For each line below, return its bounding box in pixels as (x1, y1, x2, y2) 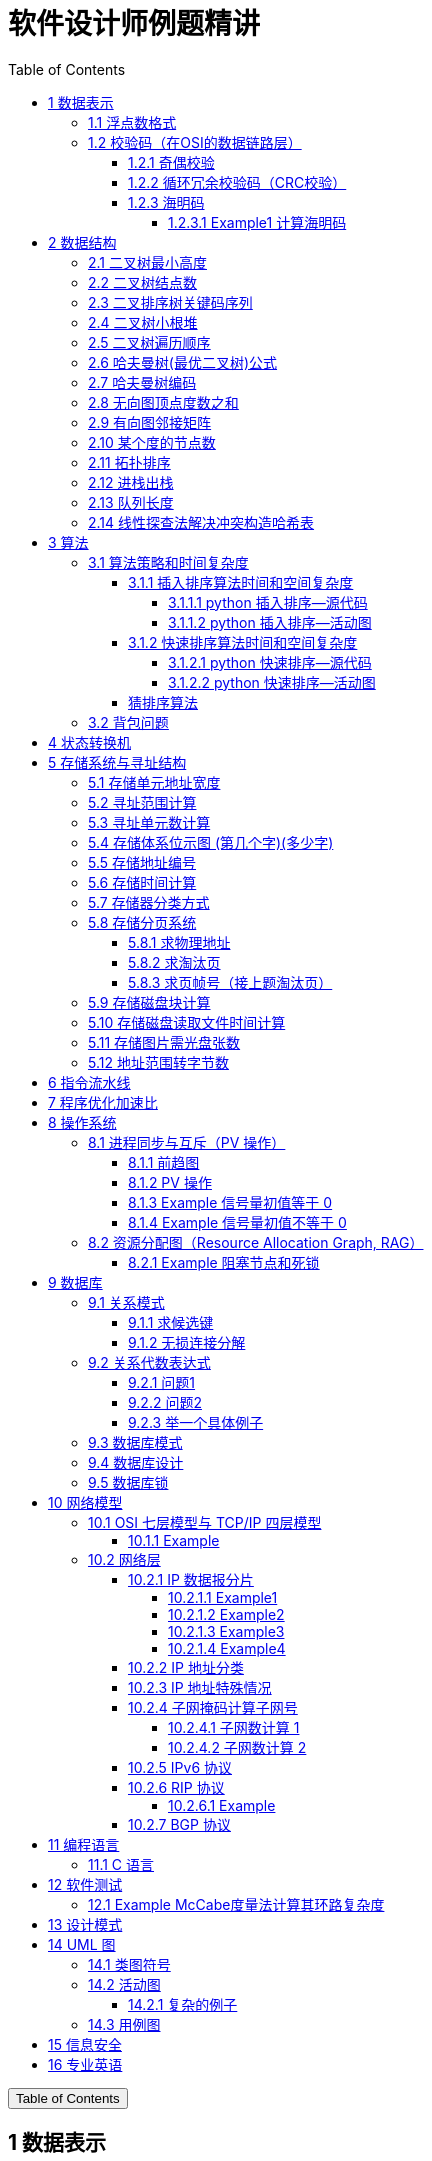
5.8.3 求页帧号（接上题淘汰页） (128, 973, 333, 991)
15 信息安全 (48, 2035, 122, 2053)
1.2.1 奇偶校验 (128, 153, 215, 171)
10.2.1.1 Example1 (168, 1588, 278, 1606)
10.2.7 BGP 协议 (128, 1815, 231, 1833)
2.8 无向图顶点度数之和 (88, 393, 239, 411)
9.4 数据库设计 (88, 1453, 184, 1471)
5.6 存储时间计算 (88, 873, 197, 891)
